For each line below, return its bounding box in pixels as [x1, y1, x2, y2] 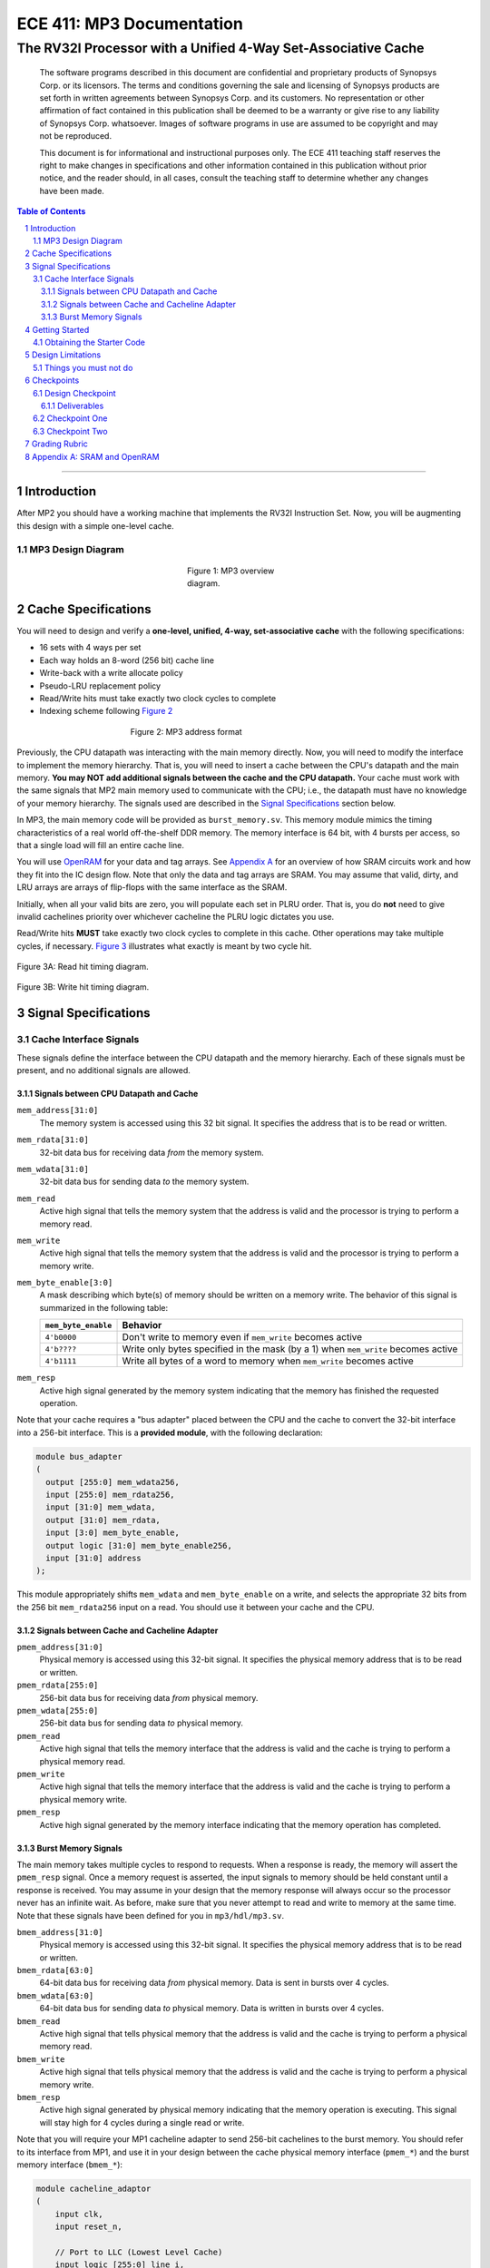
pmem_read [16, 1731, 61, 1741]
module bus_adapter [35, 1452, 122, 1461]
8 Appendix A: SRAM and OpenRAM [24, 451, 160, 462]
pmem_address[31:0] [16, 1642, 103, 1653]
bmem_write [16, 2054, 65, 2064]
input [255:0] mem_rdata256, [45, 1489, 176, 1500]
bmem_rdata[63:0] [16, 1965, 94, 1976]
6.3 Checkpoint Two [33, 425, 108, 436]
